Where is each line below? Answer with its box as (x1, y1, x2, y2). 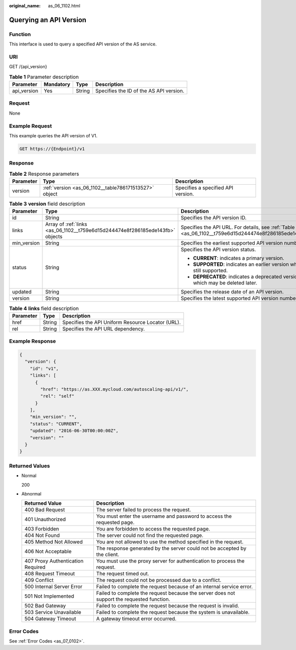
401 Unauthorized (24, 516, 66, 523)
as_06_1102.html (48, 3, 81, 8)
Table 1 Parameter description (9, 73, 79, 80)
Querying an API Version (9, 15, 86, 24)
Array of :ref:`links (45, 221, 87, 228)
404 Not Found (24, 532, 60, 539)
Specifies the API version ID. (181, 214, 247, 221)
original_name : (9, 3, 41, 8)
